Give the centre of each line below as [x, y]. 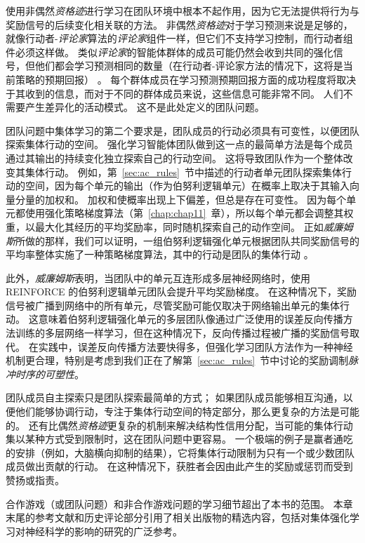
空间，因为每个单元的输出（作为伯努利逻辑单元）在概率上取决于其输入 [187, 186]
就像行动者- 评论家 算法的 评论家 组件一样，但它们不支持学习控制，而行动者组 [179, 38]
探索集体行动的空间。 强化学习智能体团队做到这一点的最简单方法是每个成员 [179, 144]
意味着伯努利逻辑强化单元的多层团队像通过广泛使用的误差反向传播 [191, 319]
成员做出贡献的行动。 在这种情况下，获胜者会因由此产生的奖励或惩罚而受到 [179, 466]
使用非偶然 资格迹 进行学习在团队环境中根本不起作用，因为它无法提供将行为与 [182, 11]
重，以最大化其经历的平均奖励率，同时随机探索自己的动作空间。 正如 [165, 226]
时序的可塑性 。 [49, 374]
